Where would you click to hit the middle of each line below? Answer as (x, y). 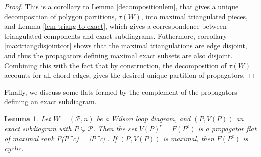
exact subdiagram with (38, 128)
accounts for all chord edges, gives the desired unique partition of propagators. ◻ (129, 75)
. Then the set (115, 128)
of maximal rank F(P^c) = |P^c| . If (61, 138)
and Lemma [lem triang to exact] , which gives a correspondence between (115, 26)
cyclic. (14, 148)
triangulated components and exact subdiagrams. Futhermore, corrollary (116, 36)
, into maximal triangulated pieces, (194, 16)
